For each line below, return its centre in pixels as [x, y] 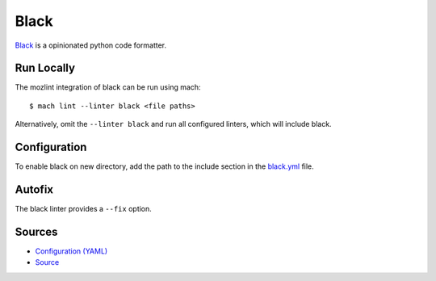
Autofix [34, 189]
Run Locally [45, 68]
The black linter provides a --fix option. [84, 209]
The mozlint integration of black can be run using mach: [108, 87]
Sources [36, 231]
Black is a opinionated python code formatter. [91, 45]
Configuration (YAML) [71, 251]
